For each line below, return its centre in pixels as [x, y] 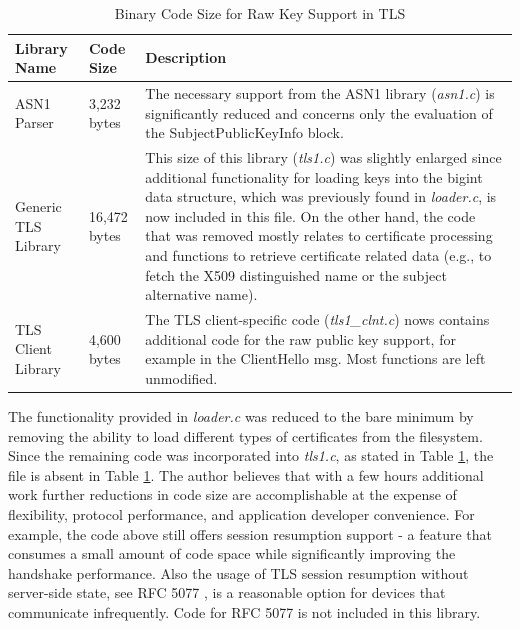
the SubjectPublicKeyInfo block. [244, 132]
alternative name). [201, 294]
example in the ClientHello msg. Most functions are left [315, 358]
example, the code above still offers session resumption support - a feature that [250, 533]
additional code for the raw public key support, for [300, 338]
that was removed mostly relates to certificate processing [319, 235]
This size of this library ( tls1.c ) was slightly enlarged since [323, 157]
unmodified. [181, 377]
